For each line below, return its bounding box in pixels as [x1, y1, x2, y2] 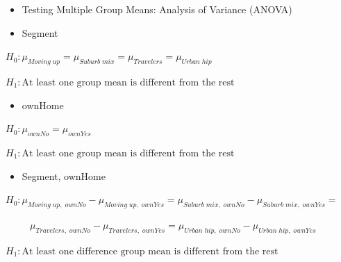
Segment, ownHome [22, 168, 106, 183]
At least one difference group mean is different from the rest [22, 246, 278, 256]
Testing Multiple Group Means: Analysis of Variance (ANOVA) [22, 2, 292, 16]
